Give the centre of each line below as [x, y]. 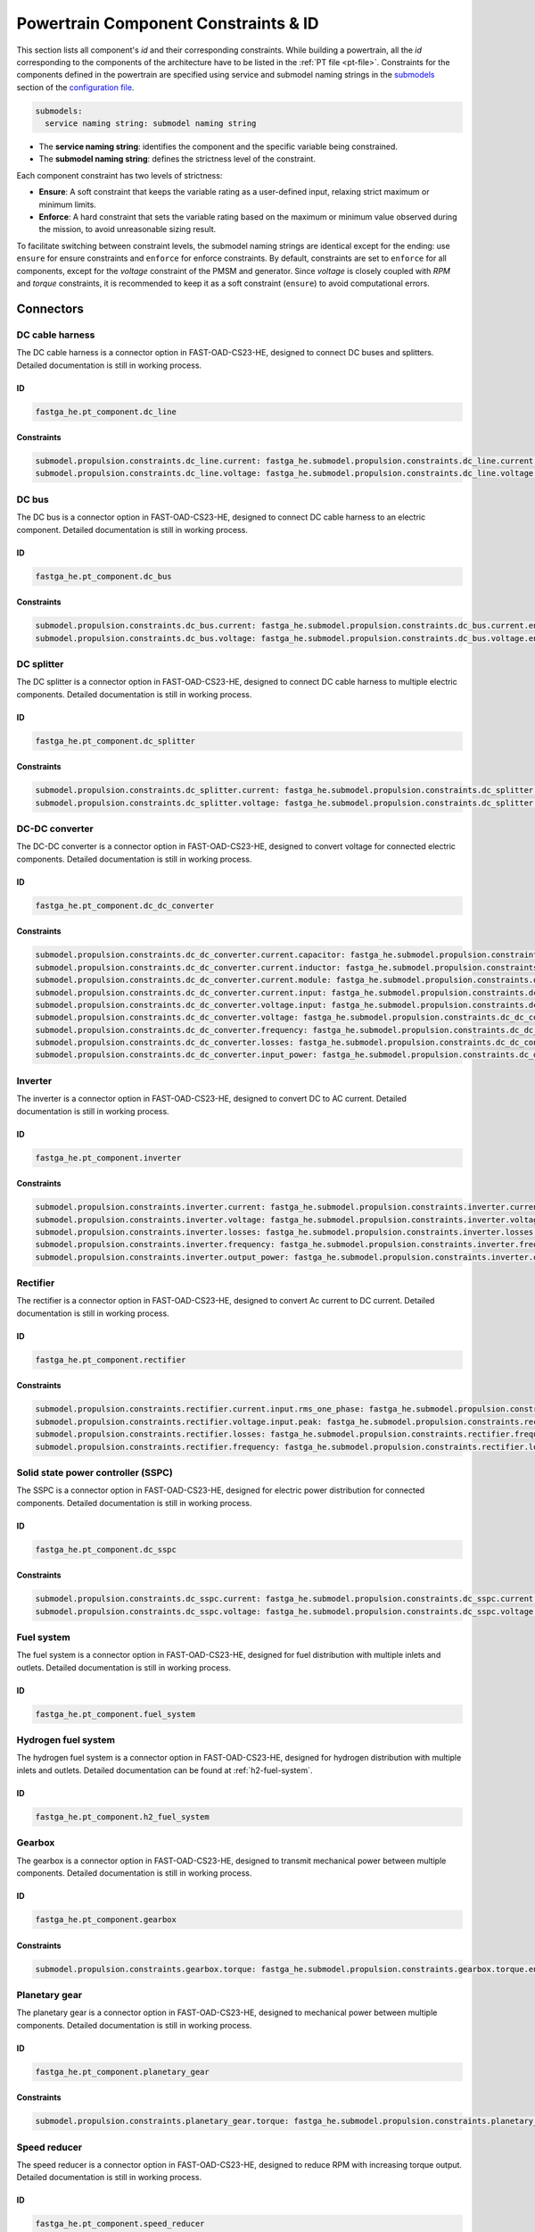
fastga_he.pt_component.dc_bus [104, 576]
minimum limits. [68, 204]
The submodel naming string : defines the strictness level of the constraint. [177, 159]
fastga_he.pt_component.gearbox [106, 1919]
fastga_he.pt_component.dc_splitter [115, 741]
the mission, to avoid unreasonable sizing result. [128, 229]
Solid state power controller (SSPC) [95, 1472]
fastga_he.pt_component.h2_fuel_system [122, 1816]
